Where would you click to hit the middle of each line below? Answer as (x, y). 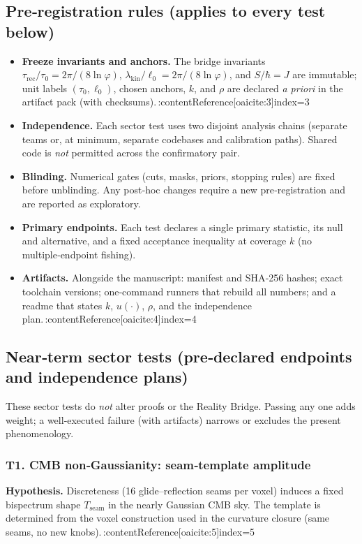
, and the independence (202, 305)
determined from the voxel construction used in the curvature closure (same (168, 518)
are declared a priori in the (285, 88)
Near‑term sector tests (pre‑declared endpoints (179, 356)
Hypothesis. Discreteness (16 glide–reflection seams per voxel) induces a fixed (175, 491)
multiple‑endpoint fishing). (79, 254)
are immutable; (325, 74)
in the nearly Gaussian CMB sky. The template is (214, 504)
